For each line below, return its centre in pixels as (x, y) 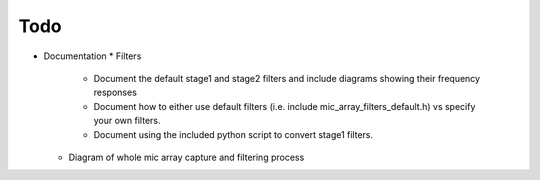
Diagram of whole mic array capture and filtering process (186, 157)
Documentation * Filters (92, 56)
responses (115, 92)
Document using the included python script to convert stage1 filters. (233, 134)
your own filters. (127, 121)
